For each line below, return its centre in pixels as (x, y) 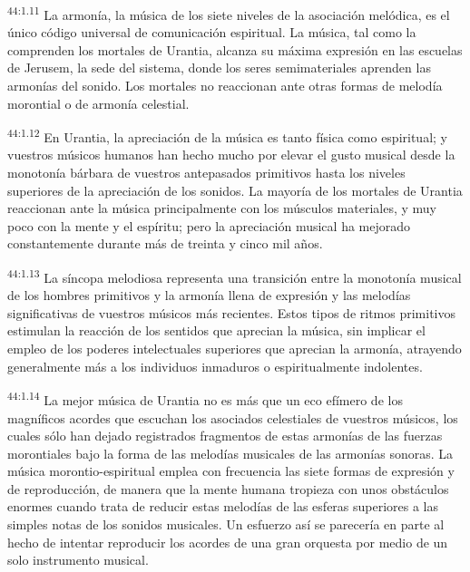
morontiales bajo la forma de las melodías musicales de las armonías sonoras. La (230, 453)
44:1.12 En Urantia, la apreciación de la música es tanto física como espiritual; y (227, 136)
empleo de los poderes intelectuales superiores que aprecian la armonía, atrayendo (235, 349)
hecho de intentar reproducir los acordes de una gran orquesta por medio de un (228, 542)
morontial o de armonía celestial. (98, 103)
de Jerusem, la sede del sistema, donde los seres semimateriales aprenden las (219, 68)
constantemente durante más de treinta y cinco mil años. (165, 243)
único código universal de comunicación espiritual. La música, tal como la (212, 32)
